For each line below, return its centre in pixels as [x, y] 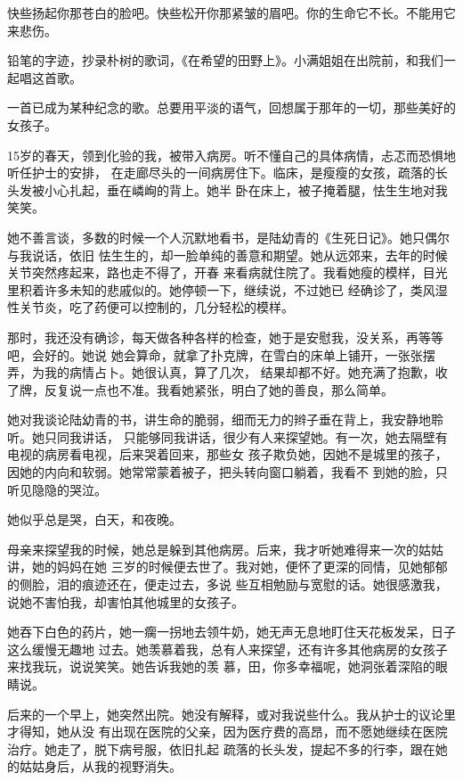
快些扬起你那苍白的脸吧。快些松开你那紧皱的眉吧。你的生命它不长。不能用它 [231, 12]
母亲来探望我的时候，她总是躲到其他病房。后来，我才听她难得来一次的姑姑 [225, 549]
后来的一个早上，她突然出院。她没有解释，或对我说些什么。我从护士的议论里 [231, 714]
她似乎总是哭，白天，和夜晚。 [94, 519]
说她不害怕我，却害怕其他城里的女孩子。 [126, 601]
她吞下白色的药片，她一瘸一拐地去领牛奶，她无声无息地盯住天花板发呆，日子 [231, 632]
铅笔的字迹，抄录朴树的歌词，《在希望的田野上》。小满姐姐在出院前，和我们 [225, 60]
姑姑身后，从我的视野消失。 [100, 766]
